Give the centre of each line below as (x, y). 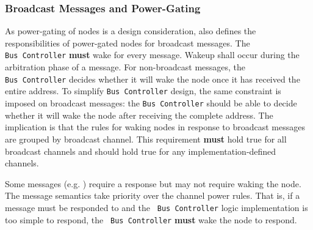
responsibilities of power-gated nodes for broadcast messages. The (128, 43)
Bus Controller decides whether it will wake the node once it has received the (153, 79)
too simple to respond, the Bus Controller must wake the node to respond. (151, 219)
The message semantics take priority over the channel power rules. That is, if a (153, 195)
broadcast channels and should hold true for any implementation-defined (141, 151)
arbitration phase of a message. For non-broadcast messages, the (125, 67)
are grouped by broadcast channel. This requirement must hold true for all (146, 139)
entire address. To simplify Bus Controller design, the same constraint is (143, 91)
